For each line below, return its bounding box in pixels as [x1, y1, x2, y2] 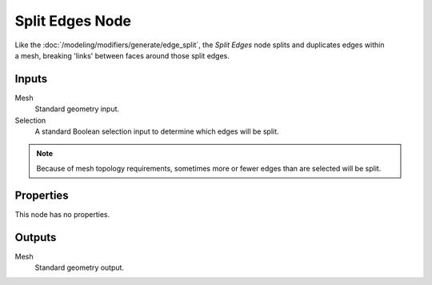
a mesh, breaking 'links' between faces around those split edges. [14, 50, 230, 60]
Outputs [14, 231, 57, 244]
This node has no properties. [14, 209, 110, 219]
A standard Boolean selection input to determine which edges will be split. [34, 126, 279, 136]
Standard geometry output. [34, 263, 124, 272]
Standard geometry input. [34, 104, 120, 114]
